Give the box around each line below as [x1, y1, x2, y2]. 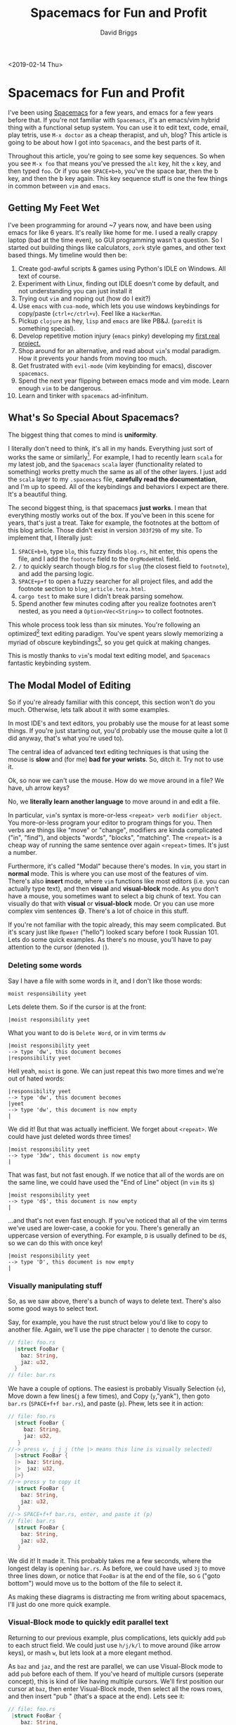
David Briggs [100, 28, 138, 37]
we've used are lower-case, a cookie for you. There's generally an [8, 1223, 199, 1232]
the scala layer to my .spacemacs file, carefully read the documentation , [8, 475, 218, 483]
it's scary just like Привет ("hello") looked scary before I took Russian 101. [8, 928, 219, 936]
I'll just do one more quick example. [8, 1600, 111, 1608]
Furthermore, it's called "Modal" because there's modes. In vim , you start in [8, 862, 227, 870]
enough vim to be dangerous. [18, 383, 103, 392]
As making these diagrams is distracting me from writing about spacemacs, [8, 1592, 227, 1601]
